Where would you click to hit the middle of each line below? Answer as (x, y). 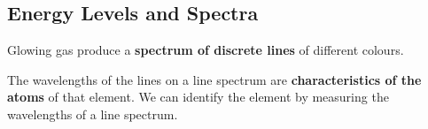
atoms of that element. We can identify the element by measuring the (198, 97)
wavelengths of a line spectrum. (93, 114)
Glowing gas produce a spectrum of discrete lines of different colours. (206, 50)
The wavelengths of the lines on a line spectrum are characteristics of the (214, 79)
